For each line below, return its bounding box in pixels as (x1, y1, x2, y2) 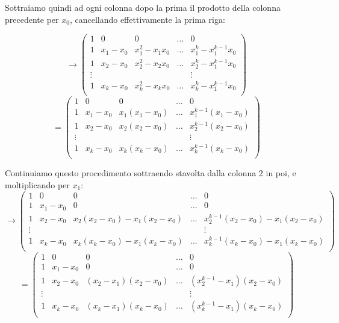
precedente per (5, 13, 59, 25)
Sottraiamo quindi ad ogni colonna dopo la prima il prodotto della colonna (5, 1, 281, 13)
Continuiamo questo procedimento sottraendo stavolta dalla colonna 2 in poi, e (5, 167, 296, 179)
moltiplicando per (5, 178, 70, 191)
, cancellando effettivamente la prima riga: (69, 13, 225, 25)
